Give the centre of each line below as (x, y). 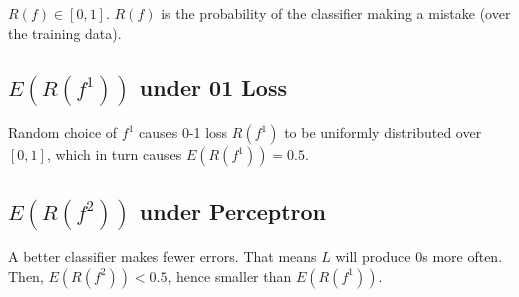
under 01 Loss (213, 86)
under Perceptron (232, 210)
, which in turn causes (114, 154)
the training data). (65, 32)
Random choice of (63, 132)
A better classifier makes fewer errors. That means (162, 256)
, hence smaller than (229, 275)
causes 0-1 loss (183, 132)
